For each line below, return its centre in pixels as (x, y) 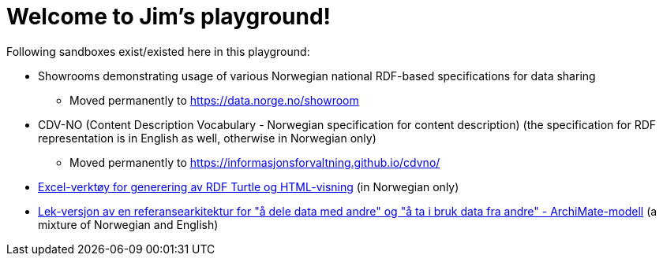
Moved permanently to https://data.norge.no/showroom (214, 100)
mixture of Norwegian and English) (128, 224)
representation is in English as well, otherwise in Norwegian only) (207, 138)
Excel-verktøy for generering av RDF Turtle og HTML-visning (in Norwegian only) (249, 186)
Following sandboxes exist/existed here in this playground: (158, 51)
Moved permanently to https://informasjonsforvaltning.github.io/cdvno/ (255, 162)
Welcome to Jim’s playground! (169, 17)
